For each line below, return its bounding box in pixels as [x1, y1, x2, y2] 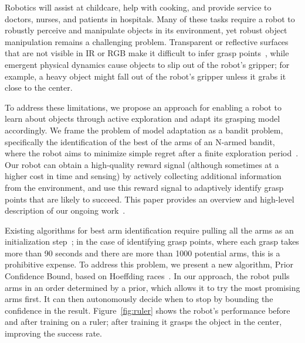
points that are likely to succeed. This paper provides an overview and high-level [5, 193, 294, 205]
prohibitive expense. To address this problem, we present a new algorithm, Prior [5, 258, 294, 270]
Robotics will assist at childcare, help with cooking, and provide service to [5, 1, 272, 13]
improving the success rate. [5, 327, 102, 339]
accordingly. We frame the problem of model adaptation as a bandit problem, [5, 124, 283, 136]
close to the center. [5, 81, 73, 94]
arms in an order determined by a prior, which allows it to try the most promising [5, 281, 300, 293]
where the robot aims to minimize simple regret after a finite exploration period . [5, 147, 299, 159]
